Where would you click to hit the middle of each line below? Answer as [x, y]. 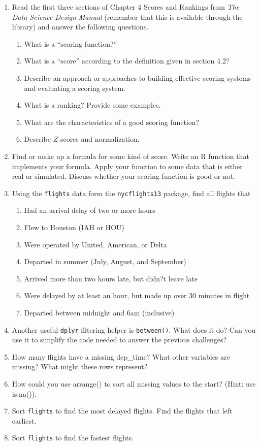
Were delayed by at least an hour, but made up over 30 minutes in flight [137, 295]
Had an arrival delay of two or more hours [90, 210]
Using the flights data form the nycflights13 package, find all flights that [131, 193]
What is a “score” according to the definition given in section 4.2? [127, 61]
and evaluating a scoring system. [75, 88]
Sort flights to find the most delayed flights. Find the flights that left [122, 411]
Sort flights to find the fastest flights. [73, 438]
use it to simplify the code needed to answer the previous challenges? [119, 340]
